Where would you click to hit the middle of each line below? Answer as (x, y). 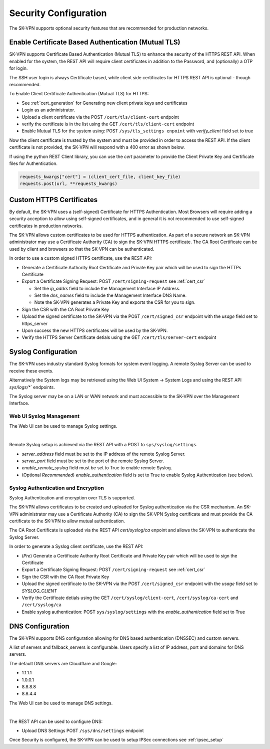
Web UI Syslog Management (44, 416)
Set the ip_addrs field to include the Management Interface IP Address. (107, 288)
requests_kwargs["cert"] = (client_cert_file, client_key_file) (100, 176)
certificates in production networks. (46, 226)
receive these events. (31, 370)
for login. (18, 68)
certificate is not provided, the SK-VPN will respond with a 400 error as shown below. (97, 147)
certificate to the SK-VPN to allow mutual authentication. (67, 521)
